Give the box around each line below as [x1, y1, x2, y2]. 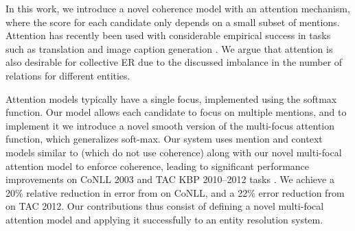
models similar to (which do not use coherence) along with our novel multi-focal [5, 145, 342, 159]
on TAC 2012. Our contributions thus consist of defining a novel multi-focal [5, 199, 324, 213]
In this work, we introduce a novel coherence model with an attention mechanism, [5, 1, 350, 15]
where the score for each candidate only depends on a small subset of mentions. [5, 14, 340, 29]
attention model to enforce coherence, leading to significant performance [5, 158, 310, 173]
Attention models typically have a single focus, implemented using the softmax [5, 91, 337, 106]
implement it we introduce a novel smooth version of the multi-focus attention [5, 118, 335, 132]
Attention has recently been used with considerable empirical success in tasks [5, 28, 331, 42]
